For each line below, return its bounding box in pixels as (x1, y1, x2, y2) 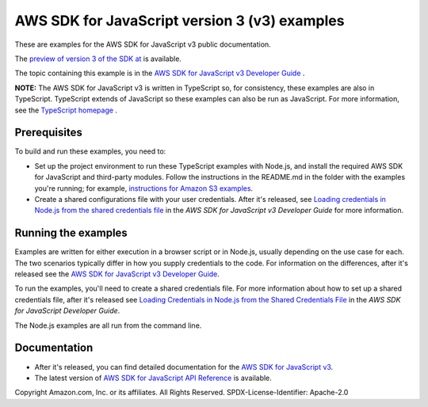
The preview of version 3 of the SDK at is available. (14, 54, 182, 63)
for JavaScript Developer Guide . (14, 306, 120, 316)
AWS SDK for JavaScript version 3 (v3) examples (14, 12, 345, 29)
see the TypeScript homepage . (14, 105, 118, 115)
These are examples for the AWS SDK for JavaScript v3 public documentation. (14, 40, 271, 49)
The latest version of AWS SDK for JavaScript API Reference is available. (34, 373, 273, 382)
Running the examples (14, 226, 128, 240)
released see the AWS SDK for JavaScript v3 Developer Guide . (14, 269, 220, 279)
